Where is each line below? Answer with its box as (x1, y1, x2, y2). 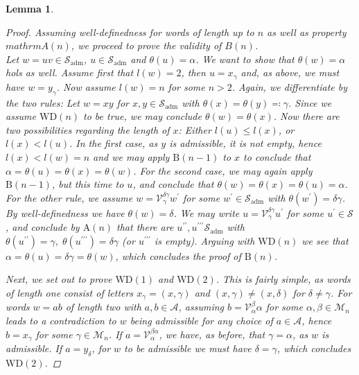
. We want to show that (195, 51, 295, 66)
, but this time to (51, 177, 124, 191)
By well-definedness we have (6, 205, 125, 220)
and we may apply (93, 150, 170, 164)
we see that (301, 233, 349, 247)
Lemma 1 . (6, 1, 54, 15)
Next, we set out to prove (6, 272, 112, 286)
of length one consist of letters (6, 286, 134, 300)
